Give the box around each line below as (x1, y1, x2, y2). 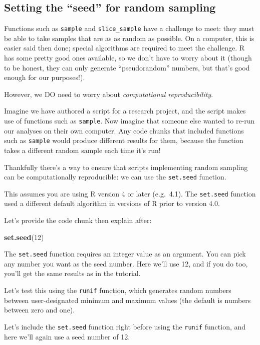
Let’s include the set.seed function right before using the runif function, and (4, 321, 246, 331)
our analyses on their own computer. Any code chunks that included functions (4, 125, 244, 135)
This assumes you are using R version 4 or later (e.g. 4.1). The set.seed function (4, 188, 256, 198)
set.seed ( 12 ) (4, 231, 44, 242)
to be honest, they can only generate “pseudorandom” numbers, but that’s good (4, 62, 250, 72)
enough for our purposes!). (4, 72, 85, 82)
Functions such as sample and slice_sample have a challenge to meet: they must (4, 23, 254, 33)
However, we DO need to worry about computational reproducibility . (4, 88, 213, 99)
